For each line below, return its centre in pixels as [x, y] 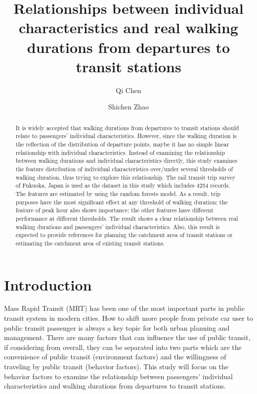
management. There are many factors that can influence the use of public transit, [127, 337]
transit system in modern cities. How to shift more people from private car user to [128, 318]
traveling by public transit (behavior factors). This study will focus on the [116, 367]
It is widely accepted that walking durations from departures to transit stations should [127, 127]
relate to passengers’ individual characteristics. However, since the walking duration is [126, 136]
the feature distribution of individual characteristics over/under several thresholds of [124, 169]
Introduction [48, 284]
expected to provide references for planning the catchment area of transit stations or [124, 235]
